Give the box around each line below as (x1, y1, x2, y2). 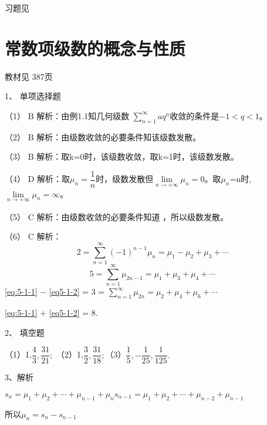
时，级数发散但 (96, 173, 154, 185)
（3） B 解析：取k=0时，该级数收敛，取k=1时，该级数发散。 (5, 150, 239, 163)
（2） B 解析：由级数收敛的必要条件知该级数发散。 (5, 130, 201, 143)
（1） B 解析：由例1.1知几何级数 (5, 109, 130, 122)
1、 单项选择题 (5, 90, 61, 102)
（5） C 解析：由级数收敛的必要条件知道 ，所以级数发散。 (5, 210, 229, 222)
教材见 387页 (5, 70, 53, 82)
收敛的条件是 (170, 109, 219, 122)
